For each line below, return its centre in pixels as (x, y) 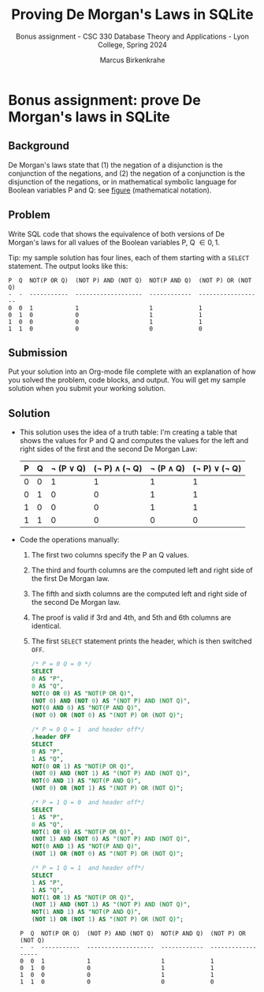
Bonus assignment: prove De (104, 100)
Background (39, 146)
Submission (38, 352)
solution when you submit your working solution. (87, 389)
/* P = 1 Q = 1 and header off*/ (88, 868)
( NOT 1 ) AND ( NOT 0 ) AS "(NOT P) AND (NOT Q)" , (111, 839)
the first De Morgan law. (70, 579)
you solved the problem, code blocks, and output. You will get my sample (127, 380)
